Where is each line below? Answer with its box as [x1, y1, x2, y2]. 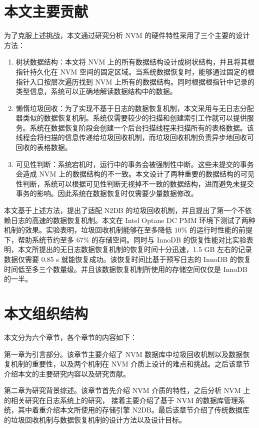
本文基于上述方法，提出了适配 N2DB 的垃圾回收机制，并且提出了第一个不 [4, 205, 245, 215]
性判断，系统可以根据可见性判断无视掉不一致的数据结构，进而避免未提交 [15, 178, 254, 188]
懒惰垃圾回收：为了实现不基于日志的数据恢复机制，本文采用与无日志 [15, 102, 240, 113]
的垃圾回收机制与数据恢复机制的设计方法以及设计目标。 [4, 414, 186, 425]
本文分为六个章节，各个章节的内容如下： [4, 331, 137, 342]
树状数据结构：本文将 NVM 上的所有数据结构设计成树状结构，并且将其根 [15, 56, 254, 67]
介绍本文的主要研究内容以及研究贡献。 [4, 368, 130, 378]
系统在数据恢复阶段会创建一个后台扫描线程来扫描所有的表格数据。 [29, 122, 247, 132]
